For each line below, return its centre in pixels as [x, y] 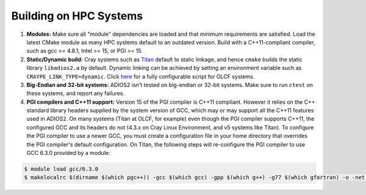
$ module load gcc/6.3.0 [61, 169]
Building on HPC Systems [77, 16]
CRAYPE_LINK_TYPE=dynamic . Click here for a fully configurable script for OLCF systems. [141, 77]
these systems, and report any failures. [76, 94]
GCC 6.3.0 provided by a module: [68, 153]
